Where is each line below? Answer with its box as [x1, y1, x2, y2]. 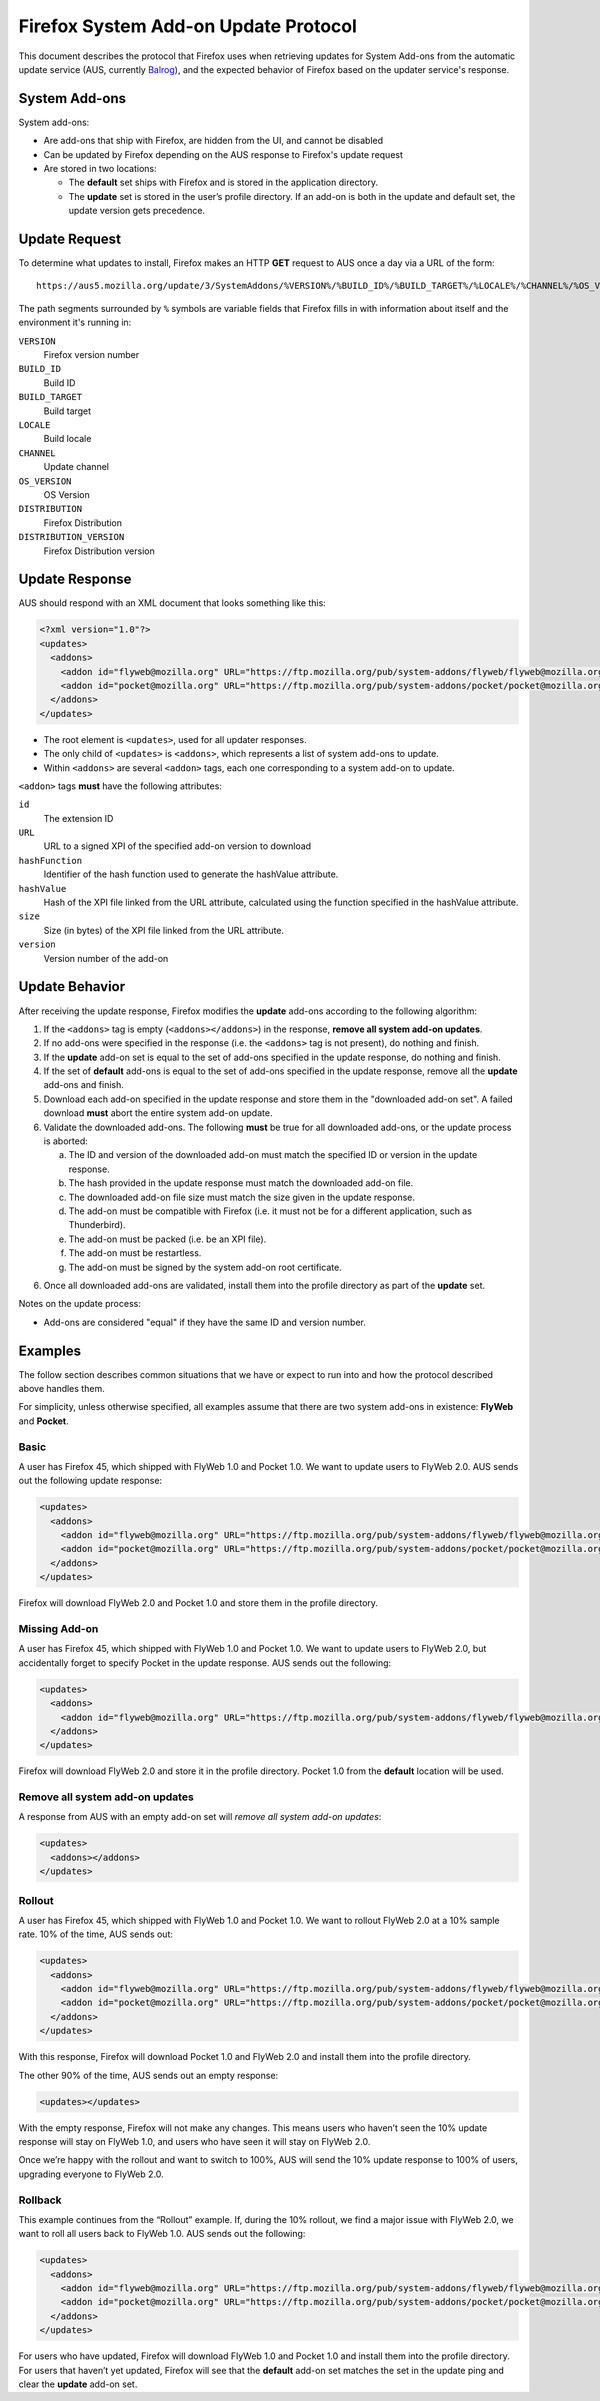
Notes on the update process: [18, 1298, 142, 1310]
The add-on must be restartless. [68, 1247, 202, 1259]
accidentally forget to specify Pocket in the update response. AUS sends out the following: [18, 1656, 392, 1669]
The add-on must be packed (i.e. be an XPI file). [68, 1233, 267, 1245]
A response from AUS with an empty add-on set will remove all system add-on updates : [18, 1811, 382, 1823]
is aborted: [43, 1135, 89, 1147]
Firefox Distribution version [43, 545, 155, 557]
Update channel [43, 461, 110, 473]
